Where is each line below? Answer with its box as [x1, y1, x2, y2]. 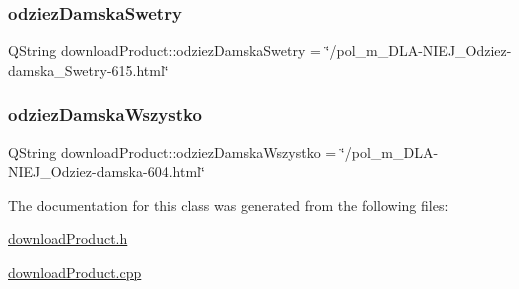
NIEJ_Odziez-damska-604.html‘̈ [8, 161, 205, 182]
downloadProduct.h [8, 228, 128, 249]
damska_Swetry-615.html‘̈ [8, 59, 169, 80]
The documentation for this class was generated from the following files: [8, 194, 449, 215]
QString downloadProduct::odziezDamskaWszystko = [8, 141, 337, 162]
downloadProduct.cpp [8, 262, 142, 282]
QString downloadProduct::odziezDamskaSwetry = [8, 40, 321, 61]
